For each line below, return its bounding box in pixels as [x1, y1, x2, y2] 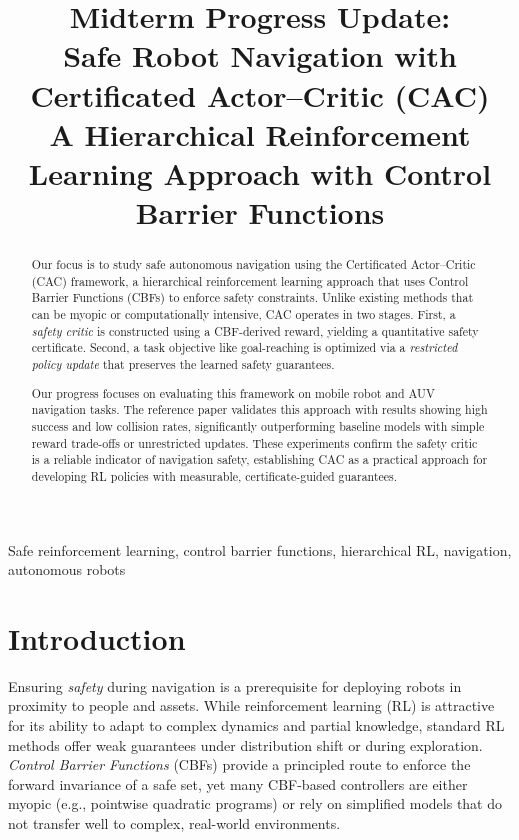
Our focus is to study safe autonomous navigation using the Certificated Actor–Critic [31, 256, 476, 273]
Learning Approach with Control [28, 152, 492, 193]
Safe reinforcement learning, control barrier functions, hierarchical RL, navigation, [8, 539, 512, 560]
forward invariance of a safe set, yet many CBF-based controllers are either [8, 773, 468, 794]
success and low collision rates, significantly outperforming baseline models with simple [31, 417, 485, 434]
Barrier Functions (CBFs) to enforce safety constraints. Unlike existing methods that [31, 289, 474, 306]
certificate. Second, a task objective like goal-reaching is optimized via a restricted [31, 339, 458, 356]
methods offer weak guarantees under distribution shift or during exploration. [8, 734, 483, 755]
